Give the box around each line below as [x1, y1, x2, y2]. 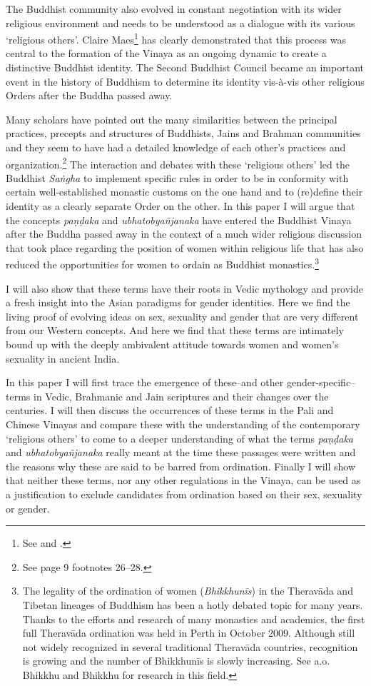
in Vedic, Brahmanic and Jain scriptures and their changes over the [33, 388, 329, 403]
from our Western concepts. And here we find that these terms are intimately [6, 323, 344, 338]
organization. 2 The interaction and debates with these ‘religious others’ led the [6, 154, 350, 171]
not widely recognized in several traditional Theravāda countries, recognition [22, 639, 358, 654]
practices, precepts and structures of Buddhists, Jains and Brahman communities [6, 126, 361, 141]
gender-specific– [286, 375, 356, 390]
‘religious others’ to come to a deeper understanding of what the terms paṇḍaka [6, 430, 353, 445]
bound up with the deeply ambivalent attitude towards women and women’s [6, 337, 339, 352]
